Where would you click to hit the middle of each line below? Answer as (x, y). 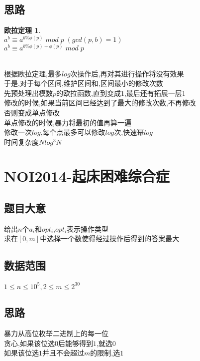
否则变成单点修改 (32, 112)
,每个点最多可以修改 (73, 132)
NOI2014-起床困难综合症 (87, 176)
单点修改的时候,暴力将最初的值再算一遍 (68, 122)
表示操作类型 (88, 228)
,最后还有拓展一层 (153, 93)
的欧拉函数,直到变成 (89, 93)
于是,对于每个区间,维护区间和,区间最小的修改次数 (84, 83)
